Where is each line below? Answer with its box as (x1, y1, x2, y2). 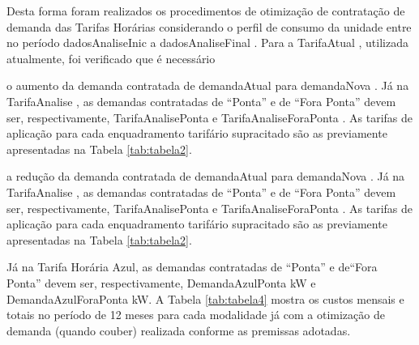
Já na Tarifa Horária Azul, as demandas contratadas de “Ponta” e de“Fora (6, 258, 378, 275)
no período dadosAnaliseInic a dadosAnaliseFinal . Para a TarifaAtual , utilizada (6, 34, 408, 51)
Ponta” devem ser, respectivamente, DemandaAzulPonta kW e (6, 274, 316, 291)
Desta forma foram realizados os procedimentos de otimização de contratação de (6, 2, 405, 19)
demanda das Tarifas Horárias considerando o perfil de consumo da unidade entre (6, 18, 412, 35)
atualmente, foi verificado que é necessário (6, 49, 216, 66)
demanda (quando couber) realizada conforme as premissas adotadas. (6, 322, 351, 339)
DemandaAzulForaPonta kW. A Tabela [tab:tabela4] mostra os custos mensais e (6, 290, 404, 307)
